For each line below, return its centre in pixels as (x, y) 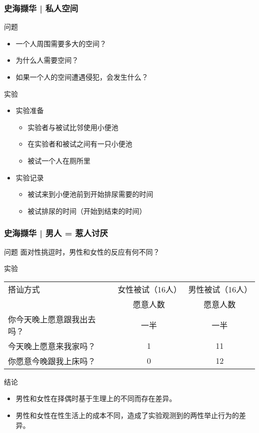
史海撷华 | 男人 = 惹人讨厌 (56, 233)
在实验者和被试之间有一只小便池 (80, 144)
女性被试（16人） (150, 289)
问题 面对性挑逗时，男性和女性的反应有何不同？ (82, 251)
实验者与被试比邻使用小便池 (73, 127)
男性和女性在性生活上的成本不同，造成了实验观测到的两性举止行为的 (127, 415)
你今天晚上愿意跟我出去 (52, 319)
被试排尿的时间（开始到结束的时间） (87, 211)
